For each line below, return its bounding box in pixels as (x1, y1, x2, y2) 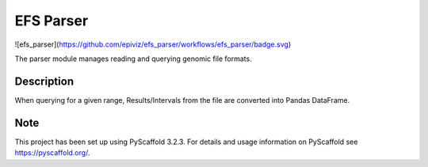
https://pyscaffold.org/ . (14, 148, 90, 158)
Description (14, 74, 75, 88)
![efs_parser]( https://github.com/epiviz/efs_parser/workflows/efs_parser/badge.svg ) (14, 40, 292, 49)
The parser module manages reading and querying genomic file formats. (14, 54, 253, 63)
